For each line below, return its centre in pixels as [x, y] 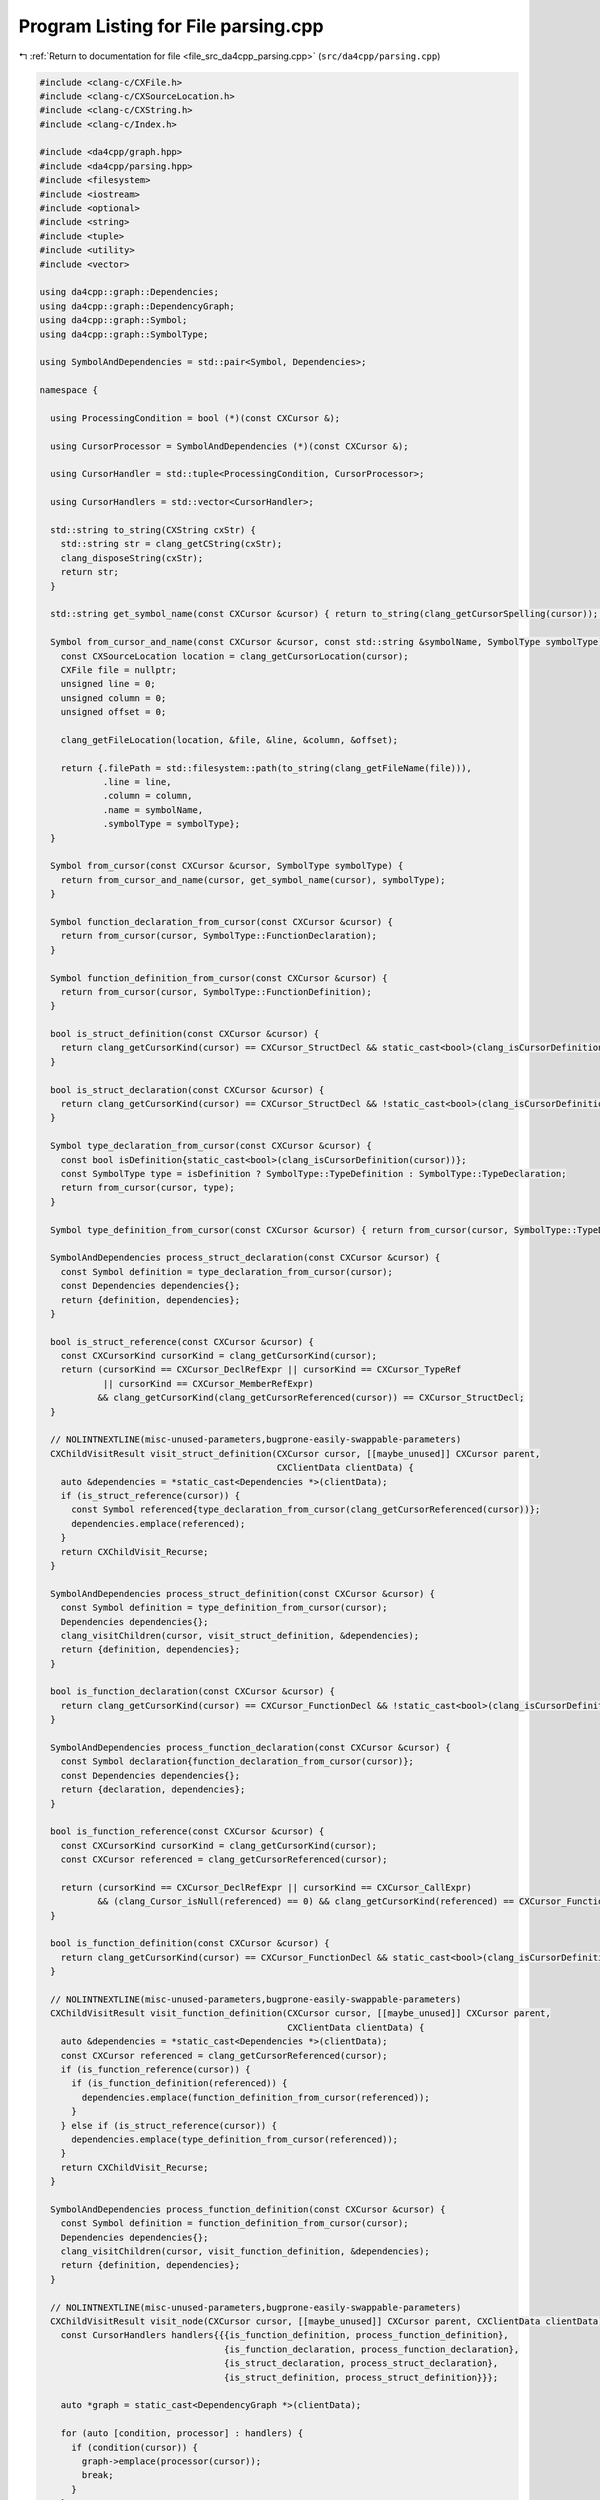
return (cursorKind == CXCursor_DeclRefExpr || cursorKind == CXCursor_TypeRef [261, 1369]
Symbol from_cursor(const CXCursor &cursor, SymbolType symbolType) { [227, 866]
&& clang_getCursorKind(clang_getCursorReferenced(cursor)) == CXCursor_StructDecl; [311, 1398]
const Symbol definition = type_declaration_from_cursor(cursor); [227, 1271]
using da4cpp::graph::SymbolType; [124, 334]
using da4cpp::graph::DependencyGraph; [137, 306]
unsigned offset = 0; [113, 712]
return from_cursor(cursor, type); [147, 1188]
